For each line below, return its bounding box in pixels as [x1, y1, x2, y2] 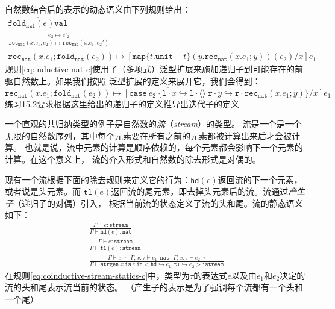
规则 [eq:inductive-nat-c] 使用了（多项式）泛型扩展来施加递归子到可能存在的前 [5, 63, 304, 75]
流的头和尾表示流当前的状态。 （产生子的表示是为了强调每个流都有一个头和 [5, 281, 303, 293]
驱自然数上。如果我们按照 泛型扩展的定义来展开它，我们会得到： [5, 74, 261, 87]
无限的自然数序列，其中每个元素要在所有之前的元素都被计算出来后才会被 [5, 129, 292, 142]
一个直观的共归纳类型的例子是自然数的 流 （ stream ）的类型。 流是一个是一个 [5, 117, 302, 130]
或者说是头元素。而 [5, 185, 81, 198]
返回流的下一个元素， [218, 173, 302, 186]
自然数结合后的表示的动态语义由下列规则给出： [5, 3, 190, 15]
